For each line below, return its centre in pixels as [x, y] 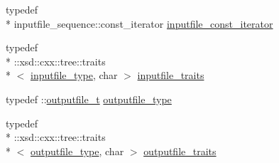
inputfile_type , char [74, 75]
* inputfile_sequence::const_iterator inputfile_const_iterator [139, 23]
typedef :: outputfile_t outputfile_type [89, 99]
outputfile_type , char [77, 151]
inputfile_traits [171, 75]
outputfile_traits [180, 151]
